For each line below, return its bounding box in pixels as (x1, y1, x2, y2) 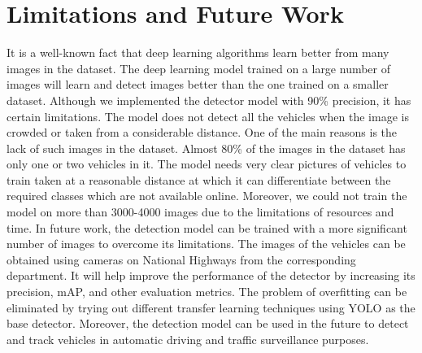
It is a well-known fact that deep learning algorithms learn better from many (7, 44, 389, 61)
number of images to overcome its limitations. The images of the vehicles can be (7, 235, 406, 252)
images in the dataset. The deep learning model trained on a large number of (7, 59, 391, 76)
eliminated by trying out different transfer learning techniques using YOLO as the (7, 299, 415, 316)
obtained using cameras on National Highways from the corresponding (7, 251, 356, 268)
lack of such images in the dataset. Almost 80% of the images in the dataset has (7, 139, 406, 156)
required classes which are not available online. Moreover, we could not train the (7, 187, 407, 204)
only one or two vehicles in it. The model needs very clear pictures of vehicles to (7, 155, 407, 172)
